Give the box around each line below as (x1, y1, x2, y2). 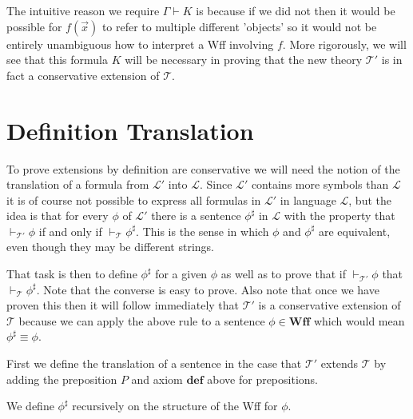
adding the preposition (6, 370, 117, 387)
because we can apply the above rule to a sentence (18, 312, 265, 329)
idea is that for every (6, 207, 109, 224)
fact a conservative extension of (6, 66, 160, 83)
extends (320, 355, 359, 372)
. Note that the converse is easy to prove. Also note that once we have (36, 281, 379, 297)
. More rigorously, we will (282, 35, 407, 52)
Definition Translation (6, 114, 254, 146)
